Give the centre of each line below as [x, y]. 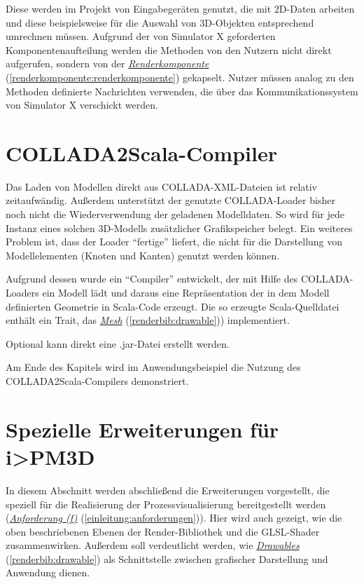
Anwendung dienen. [48, 572]
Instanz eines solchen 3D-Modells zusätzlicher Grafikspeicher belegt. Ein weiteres [179, 228]
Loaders [22, 293]
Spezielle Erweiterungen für [142, 429]
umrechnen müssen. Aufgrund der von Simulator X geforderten [141, 36]
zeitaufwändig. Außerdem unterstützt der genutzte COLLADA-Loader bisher [170, 200]
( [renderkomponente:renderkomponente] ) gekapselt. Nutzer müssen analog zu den [180, 77]
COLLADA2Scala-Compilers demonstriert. [97, 381]
